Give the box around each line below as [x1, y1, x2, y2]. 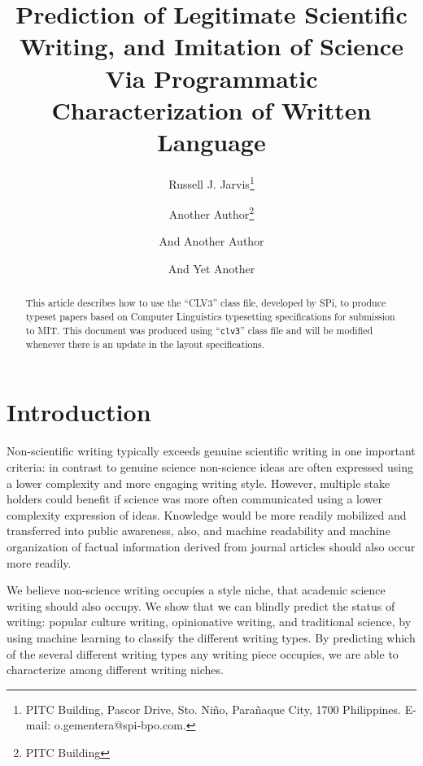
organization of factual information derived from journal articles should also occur [7, 538, 416, 555]
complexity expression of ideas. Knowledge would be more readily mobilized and [7, 506, 407, 523]
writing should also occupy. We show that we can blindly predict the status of [7, 597, 395, 614]
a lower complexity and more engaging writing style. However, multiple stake [7, 474, 390, 491]
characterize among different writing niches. [7, 661, 224, 678]
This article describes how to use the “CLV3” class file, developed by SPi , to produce [25, 296, 386, 310]
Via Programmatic [105, 61, 318, 94]
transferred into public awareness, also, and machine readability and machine [7, 522, 390, 539]
